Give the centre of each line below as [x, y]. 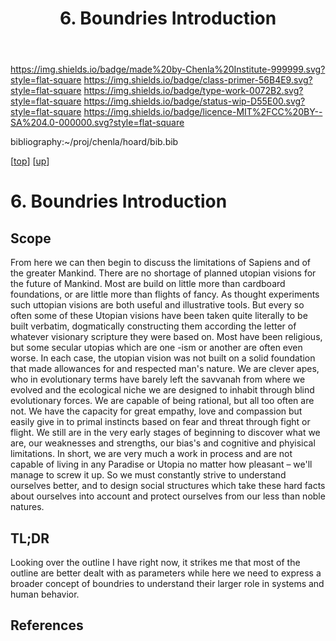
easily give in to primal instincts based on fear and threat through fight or [160, 422]
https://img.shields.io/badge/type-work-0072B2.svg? [193, 91]
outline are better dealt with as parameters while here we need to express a [166, 573]
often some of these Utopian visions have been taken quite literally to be [159, 316]
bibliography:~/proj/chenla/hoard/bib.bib [94, 142]
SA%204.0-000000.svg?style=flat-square [97, 123]
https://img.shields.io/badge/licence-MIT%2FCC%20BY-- [203, 112]
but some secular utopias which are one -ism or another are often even [156, 348]
